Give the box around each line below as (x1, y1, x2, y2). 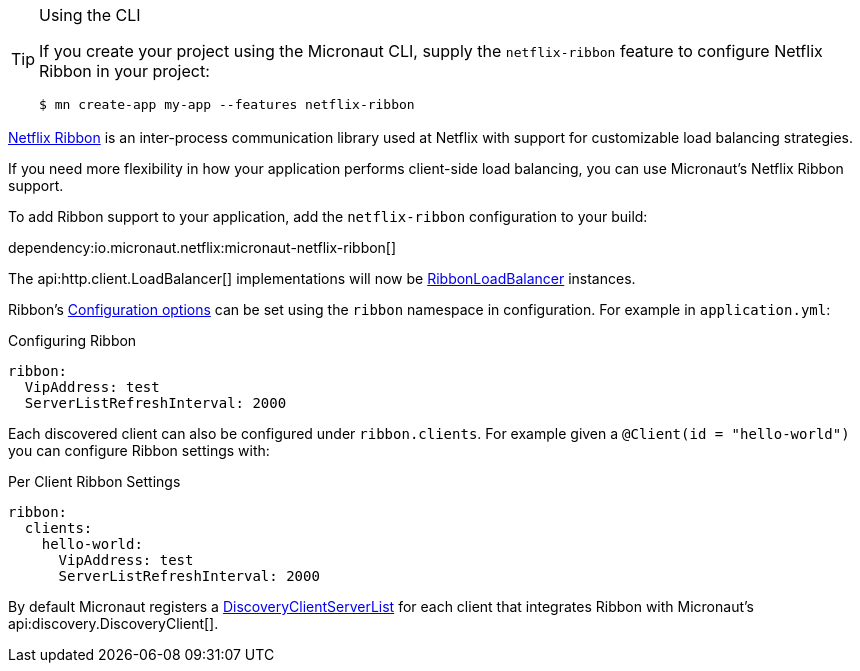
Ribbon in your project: (39, 61, 210, 81)
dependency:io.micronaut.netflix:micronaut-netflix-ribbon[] (8, 239, 397, 256)
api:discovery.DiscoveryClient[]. (8, 615, 219, 632)
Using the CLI (39, 5, 141, 25)
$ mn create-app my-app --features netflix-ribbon (39, 97, 415, 112)
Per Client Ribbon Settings (8, 473, 181, 490)
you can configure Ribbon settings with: (8, 442, 270, 459)
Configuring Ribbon (8, 332, 137, 349)
